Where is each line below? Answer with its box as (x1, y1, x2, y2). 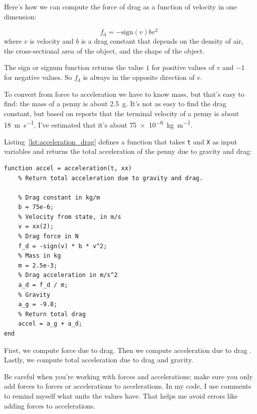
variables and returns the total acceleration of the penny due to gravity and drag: (4, 146, 252, 156)
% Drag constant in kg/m (18, 194, 100, 201)
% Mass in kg (18, 252, 61, 260)
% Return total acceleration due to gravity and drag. (18, 174, 203, 182)
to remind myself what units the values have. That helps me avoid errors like (4, 390, 238, 401)
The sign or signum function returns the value (4, 62, 144, 72)
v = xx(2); (18, 223, 54, 230)
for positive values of (151, 62, 215, 72)
